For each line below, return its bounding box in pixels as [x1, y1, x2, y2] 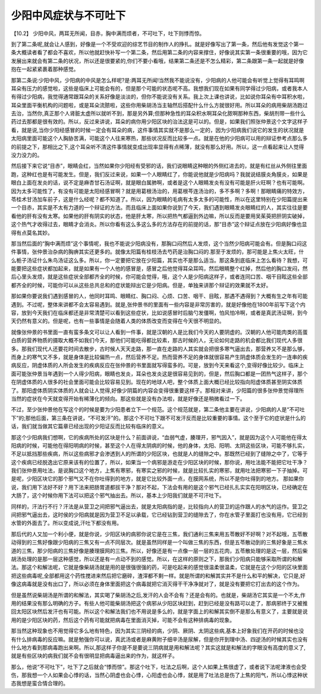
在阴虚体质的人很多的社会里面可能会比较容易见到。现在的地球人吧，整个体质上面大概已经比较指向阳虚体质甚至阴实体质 [11, 379, 303, 386]
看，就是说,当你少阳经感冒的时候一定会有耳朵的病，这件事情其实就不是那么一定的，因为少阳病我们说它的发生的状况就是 [11, 126, 304, 133]
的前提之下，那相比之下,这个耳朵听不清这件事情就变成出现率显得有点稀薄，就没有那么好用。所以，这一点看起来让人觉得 [11, 143, 304, 150]
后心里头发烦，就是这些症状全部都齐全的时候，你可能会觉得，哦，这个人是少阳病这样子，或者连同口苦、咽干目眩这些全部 [11, 273, 308, 280]
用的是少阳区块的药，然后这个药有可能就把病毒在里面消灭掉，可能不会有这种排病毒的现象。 [11, 616, 235, 623]
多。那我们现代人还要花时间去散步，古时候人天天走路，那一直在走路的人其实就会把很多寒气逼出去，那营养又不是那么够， [11, 345, 308, 352]
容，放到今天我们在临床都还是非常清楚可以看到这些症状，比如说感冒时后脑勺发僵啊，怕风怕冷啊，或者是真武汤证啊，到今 [11, 310, 308, 317]
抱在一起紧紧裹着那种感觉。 [11, 65, 79, 73]
